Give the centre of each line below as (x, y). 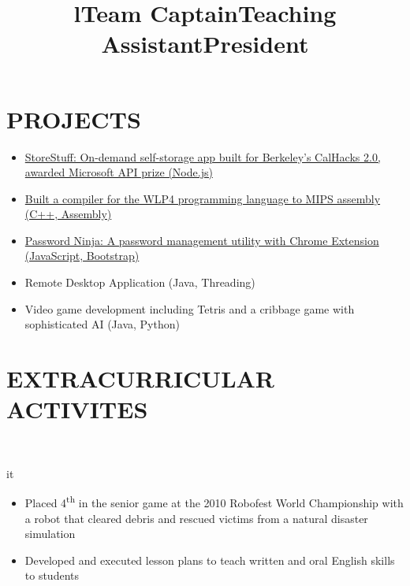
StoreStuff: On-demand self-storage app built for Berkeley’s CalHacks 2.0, (203, 156)
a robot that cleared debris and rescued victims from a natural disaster (196, 518)
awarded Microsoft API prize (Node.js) (119, 172)
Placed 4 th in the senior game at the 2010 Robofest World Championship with (214, 501)
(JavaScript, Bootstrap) (82, 256)
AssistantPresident (205, 44)
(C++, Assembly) (68, 214)
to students (52, 575)
